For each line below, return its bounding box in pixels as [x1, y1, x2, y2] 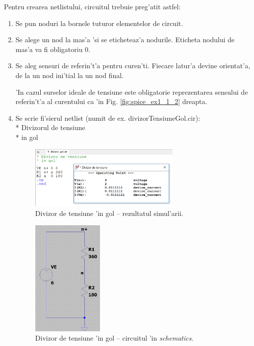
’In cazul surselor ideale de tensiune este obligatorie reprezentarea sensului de [15, 86, 248, 97]
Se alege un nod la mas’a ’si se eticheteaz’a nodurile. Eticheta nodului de [15, 34, 235, 45]
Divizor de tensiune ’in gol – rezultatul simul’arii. [35, 208, 183, 218]
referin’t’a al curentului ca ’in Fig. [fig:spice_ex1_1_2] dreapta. [15, 96, 207, 106]
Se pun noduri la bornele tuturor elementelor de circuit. [15, 18, 183, 28]
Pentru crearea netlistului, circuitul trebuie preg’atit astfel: [4, 1, 181, 11]
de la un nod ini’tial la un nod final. [15, 70, 124, 80]
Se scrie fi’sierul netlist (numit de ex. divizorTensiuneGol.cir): [15, 112, 201, 123]
